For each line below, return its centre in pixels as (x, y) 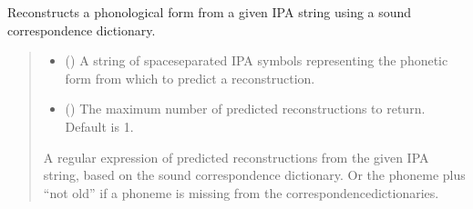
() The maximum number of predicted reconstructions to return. (245, 109)
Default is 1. (99, 126)
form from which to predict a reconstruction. (190, 78)
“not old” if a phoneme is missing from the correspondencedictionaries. (241, 192)
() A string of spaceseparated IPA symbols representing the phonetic (257, 60)
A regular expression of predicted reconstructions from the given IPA (236, 157)
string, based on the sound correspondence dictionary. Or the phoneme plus (254, 175)
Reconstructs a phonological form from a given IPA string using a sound (210, 12)
